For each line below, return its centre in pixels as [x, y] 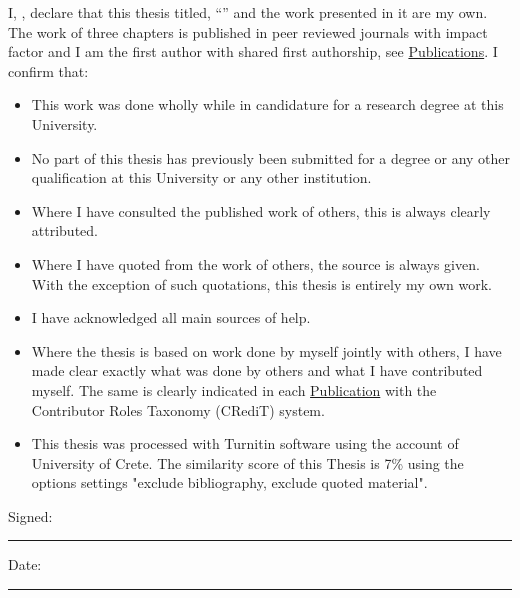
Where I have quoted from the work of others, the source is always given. [255, 263]
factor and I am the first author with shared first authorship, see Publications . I [253, 51]
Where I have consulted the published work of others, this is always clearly [261, 210]
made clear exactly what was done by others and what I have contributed [257, 370]
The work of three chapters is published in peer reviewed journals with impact [248, 31]
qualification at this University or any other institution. [201, 177]
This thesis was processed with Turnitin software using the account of [245, 443]
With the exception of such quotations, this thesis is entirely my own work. [261, 283]
